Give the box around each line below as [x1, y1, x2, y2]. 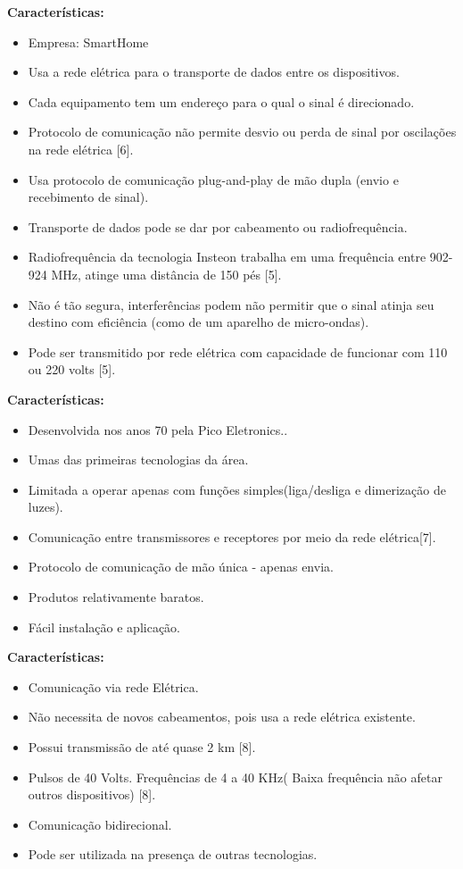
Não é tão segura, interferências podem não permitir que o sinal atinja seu [28, 295, 434, 313]
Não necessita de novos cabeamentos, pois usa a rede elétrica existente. [28, 707, 416, 726]
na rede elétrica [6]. [28, 139, 134, 158]
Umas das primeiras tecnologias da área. [28, 450, 249, 469]
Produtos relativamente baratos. [28, 588, 204, 606]
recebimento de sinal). [28, 188, 149, 206]
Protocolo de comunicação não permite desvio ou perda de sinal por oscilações [28, 122, 457, 141]
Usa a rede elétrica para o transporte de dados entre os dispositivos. [28, 63, 400, 81]
